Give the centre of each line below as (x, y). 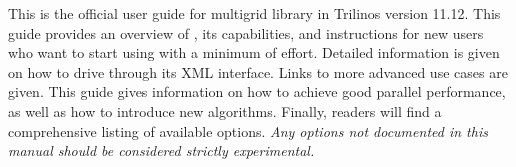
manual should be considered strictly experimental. (161, 150)
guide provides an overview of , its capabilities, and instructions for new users (246, 32)
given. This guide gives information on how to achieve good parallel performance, (257, 91)
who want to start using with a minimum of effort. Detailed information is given (254, 52)
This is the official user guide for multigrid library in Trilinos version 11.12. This (254, 13)
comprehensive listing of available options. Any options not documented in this (248, 130)
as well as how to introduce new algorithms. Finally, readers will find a (225, 110)
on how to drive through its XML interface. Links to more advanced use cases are (258, 71)
